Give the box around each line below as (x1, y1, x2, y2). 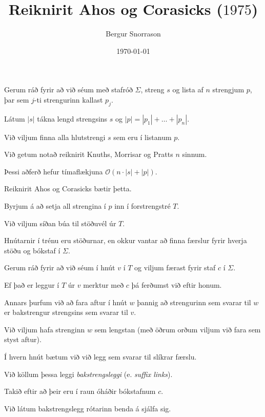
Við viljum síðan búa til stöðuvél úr (4, 217, 116, 228)
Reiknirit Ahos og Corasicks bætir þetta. (4, 183, 132, 194)
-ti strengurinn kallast (34, 94, 103, 105)
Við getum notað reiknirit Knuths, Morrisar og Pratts (4, 149, 173, 160)
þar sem (4, 94, 29, 105)
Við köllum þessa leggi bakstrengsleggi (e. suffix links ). (4, 368, 173, 379)
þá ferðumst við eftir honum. (131, 280, 222, 290)
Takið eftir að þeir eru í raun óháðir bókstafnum (4, 386, 156, 396)
